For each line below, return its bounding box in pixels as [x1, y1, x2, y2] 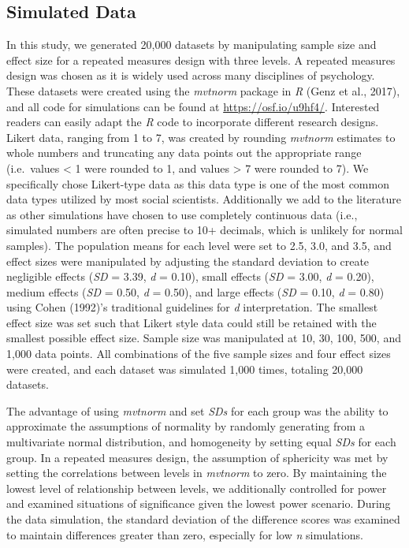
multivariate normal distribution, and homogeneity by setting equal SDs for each [6, 434, 396, 450]
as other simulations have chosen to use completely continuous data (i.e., [6, 206, 358, 222]
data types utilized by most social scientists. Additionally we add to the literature [6, 191, 402, 207]
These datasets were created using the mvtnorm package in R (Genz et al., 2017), [6, 82, 400, 99]
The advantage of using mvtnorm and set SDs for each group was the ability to [6, 402, 389, 419]
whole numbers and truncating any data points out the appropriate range [6, 144, 362, 161]
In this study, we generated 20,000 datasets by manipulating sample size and [6, 36, 377, 53]
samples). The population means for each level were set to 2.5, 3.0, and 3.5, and [6, 237, 392, 253]
